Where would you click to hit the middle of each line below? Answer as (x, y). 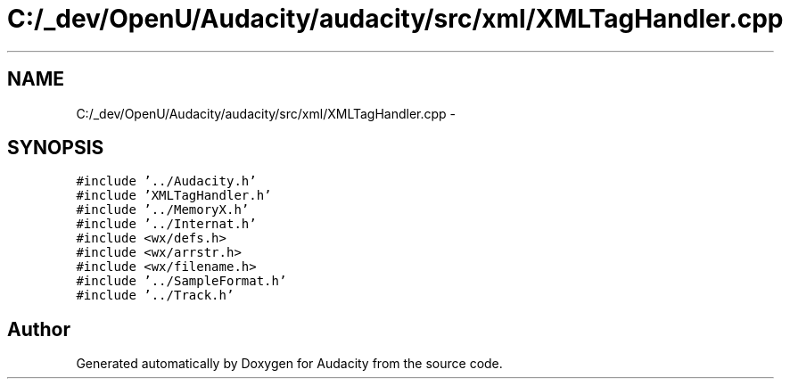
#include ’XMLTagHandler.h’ (174, 196)
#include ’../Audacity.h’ (166, 181)
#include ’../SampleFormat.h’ (181, 281)
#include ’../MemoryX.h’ (163, 210)
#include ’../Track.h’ (155, 296)
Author (39, 329)
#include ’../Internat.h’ (166, 224)
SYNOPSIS (56, 148)
